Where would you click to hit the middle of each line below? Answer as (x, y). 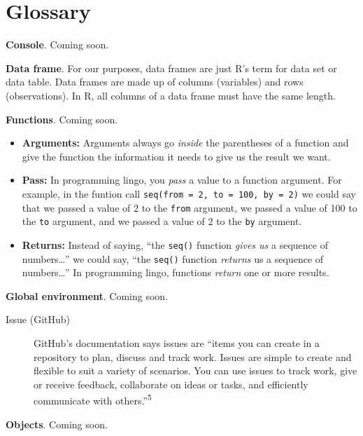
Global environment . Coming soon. (87, 295)
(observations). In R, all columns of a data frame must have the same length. (171, 95)
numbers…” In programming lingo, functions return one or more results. (176, 272)
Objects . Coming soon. (57, 424)
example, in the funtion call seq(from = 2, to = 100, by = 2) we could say (189, 193)
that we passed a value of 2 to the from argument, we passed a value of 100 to (190, 207)
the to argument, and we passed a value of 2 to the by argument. (162, 221)
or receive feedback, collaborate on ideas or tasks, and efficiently (171, 384)
